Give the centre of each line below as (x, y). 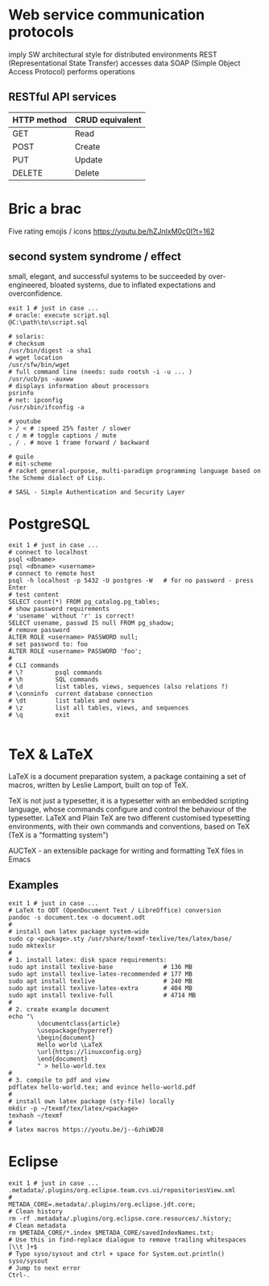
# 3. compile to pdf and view (59, 1081)
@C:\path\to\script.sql (48, 322)
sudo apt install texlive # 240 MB (101, 981)
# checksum (27, 344)
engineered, (28, 285)
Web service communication (107, 15)
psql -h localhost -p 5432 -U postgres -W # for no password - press (131, 581)
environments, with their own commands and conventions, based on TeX (129, 827)
